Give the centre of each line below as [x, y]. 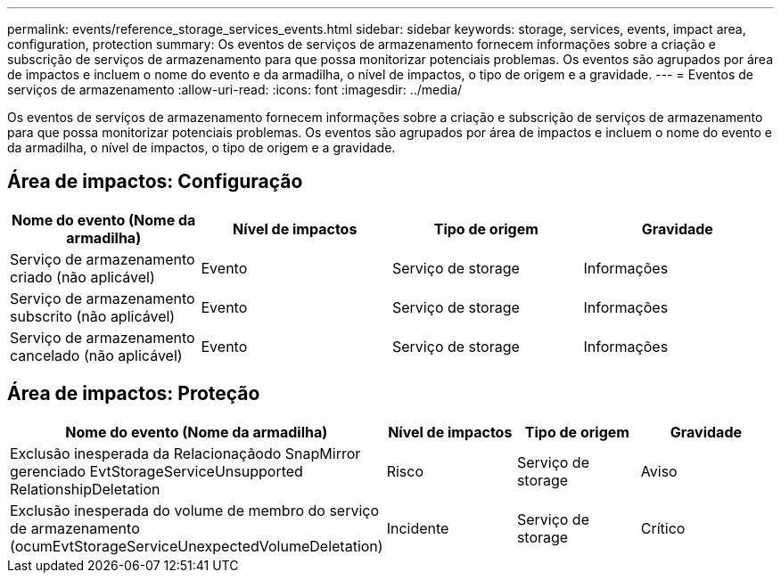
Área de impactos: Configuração [155, 182]
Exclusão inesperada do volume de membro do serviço [195, 510]
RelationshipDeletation [85, 489]
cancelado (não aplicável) [96, 355]
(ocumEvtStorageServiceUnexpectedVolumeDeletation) [197, 546]
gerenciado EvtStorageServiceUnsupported [156, 471]
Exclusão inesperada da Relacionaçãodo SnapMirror [185, 453]
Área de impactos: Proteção [134, 394]
